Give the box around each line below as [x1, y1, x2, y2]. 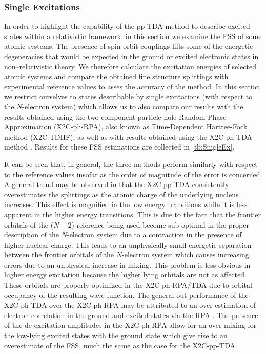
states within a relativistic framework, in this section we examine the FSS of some [4, 30, 262, 41]
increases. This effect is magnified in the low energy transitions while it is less [4, 199, 248, 210]
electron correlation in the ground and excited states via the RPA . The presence [4, 309, 258, 320]
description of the [4, 229, 59, 240]
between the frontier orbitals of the [4, 249, 114, 260]
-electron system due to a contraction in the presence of [67, 229, 242, 240]
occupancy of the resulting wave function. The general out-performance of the [4, 289, 249, 300]
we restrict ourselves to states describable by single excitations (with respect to [4, 91, 253, 102]
